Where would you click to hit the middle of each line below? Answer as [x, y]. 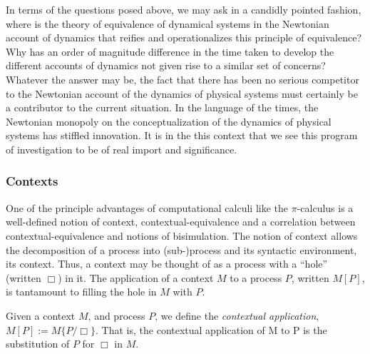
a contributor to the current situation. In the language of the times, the [162, 107]
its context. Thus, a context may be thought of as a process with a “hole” [167, 264]
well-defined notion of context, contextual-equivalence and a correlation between [181, 222]
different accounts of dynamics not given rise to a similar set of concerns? [166, 65]
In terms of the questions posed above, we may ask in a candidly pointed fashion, [184, 9]
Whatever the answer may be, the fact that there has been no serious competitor [183, 79]
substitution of [38, 344]
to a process [256, 277]
